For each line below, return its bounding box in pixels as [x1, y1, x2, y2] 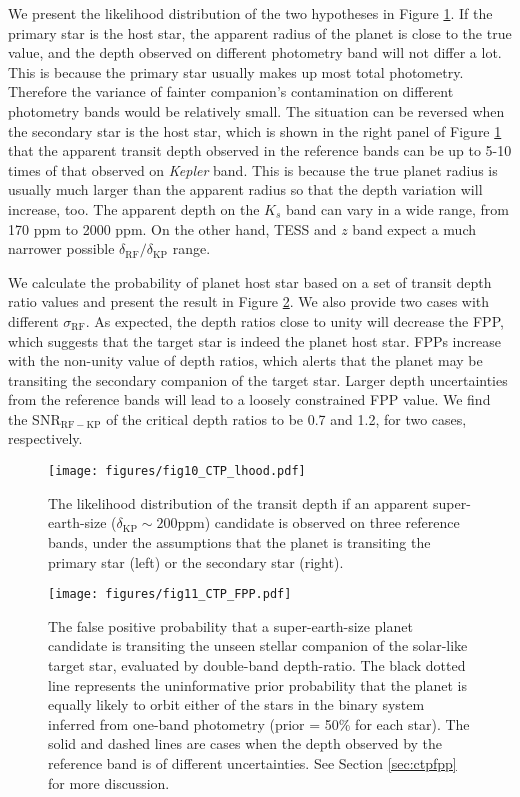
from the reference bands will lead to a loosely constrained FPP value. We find [8, 389, 491, 410]
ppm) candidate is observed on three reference [177, 512, 460, 533]
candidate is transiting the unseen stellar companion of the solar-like [48, 635, 468, 656]
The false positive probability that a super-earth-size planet [48, 615, 413, 636]
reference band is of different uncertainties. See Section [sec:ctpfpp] [48, 752, 457, 773]
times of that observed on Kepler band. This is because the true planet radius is [8, 159, 498, 180]
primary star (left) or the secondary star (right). [48, 551, 344, 572]
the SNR [8, 408, 61, 429]
